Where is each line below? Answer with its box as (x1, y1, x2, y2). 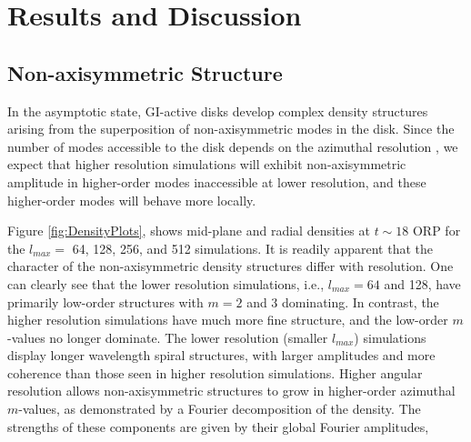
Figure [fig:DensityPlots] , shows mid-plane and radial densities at (7, 221, 370, 240)
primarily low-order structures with (7, 292, 204, 311)
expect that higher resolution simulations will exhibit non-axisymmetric (7, 155, 406, 174)
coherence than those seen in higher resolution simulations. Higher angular (7, 363, 423, 382)
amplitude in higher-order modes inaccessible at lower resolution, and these (7, 172, 426, 191)
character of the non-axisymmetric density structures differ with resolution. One (7, 256, 454, 276)
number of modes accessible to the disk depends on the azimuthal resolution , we (7, 136, 458, 156)
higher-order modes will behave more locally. (7, 190, 256, 209)
